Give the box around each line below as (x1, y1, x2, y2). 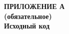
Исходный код (4, 20, 50, 31)
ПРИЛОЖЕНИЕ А (4, 1, 65, 11)
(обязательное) (4, 10, 52, 21)
